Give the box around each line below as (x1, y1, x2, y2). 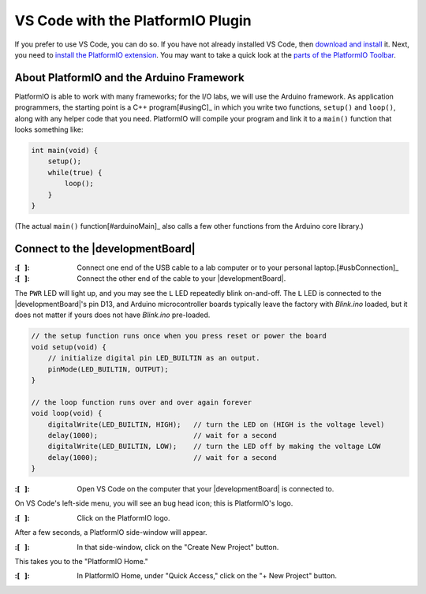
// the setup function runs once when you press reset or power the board (31, 331, 327, 341)
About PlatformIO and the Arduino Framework (14, 71, 245, 84)
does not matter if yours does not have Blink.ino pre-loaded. (14, 310, 211, 319)
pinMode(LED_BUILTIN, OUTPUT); (47, 364, 169, 374)
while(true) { (47, 168, 103, 177)
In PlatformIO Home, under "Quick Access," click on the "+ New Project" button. (77, 571, 337, 581)
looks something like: (14, 125, 84, 134)
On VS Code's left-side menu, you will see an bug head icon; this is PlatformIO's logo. (14, 499, 293, 508)
